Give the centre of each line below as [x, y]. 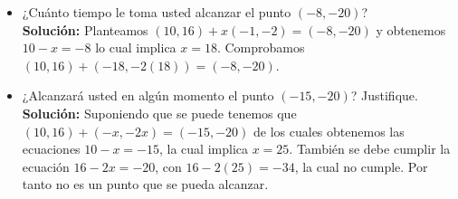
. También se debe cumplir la [370, 149]
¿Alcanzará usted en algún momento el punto [148, 95]
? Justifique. [384, 95]
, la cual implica [204, 149]
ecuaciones [51, 149]
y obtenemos [411, 29]
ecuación [46, 166]
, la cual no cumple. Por [361, 166]
